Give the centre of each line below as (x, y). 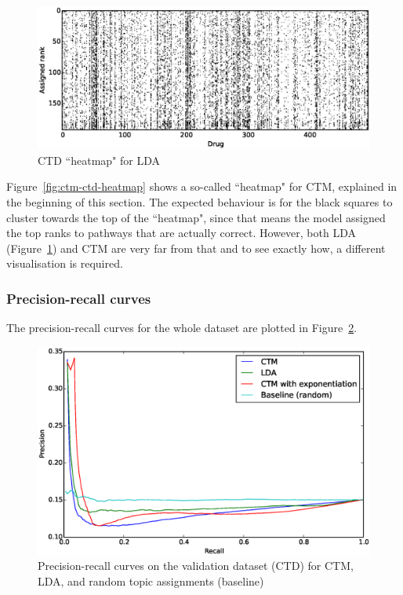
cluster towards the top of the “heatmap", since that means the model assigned (196, 217)
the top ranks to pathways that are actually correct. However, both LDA (181, 233)
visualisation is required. (65, 263)
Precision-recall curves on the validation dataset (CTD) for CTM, (196, 566)
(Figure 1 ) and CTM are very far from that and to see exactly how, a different (196, 248)
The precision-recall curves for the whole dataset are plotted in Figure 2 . (182, 328)
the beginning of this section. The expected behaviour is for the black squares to (200, 201)
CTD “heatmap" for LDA (99, 160)
